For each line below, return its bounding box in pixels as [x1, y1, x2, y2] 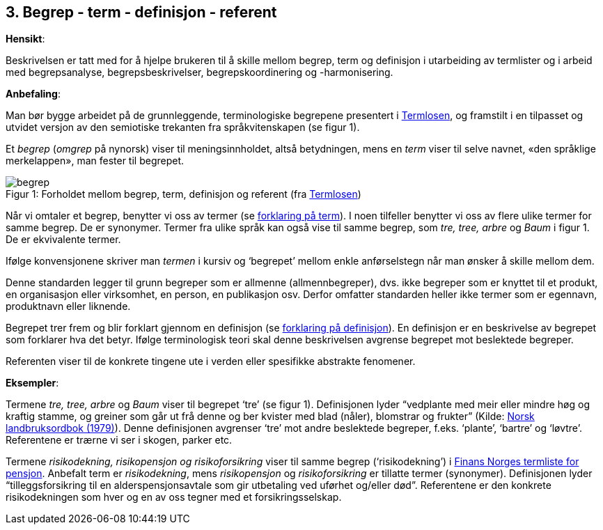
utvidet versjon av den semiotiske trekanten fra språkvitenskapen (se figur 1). [6, 121, 360, 134]
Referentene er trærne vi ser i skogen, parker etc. [6, 434, 233, 446]
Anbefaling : [6, 88, 61, 100]
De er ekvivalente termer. [6, 233, 121, 246]
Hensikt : [6, 33, 45, 45]
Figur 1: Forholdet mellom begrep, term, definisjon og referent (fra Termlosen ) [6, 188, 361, 201]
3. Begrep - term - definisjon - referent [6, 3, 277, 21]
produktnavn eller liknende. [6, 300, 131, 313]
